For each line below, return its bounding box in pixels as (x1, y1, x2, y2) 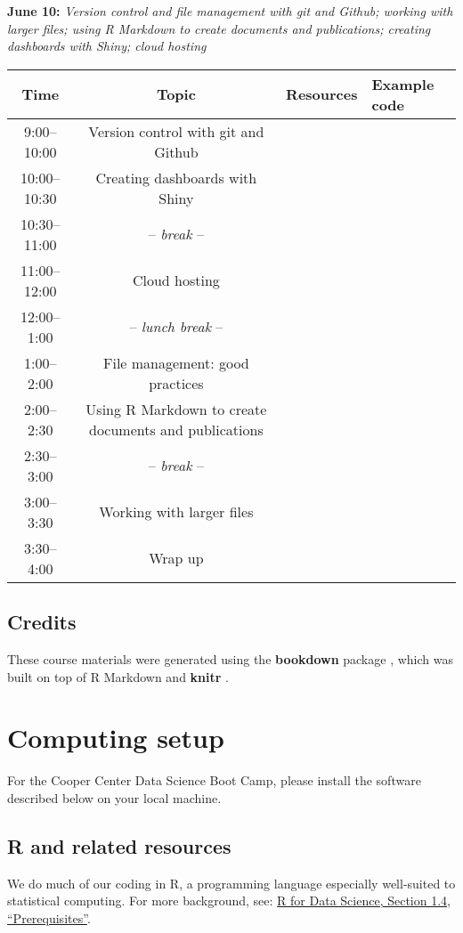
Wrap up (149, 548, 204, 569)
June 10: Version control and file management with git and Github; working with (7, 2, 453, 20)
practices (149, 372, 204, 393)
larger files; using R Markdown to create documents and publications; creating (7, 19, 431, 37)
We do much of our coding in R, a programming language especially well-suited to (7, 873, 456, 892)
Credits (7, 608, 77, 636)
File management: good (102, 352, 249, 373)
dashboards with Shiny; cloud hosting (7, 37, 207, 55)
